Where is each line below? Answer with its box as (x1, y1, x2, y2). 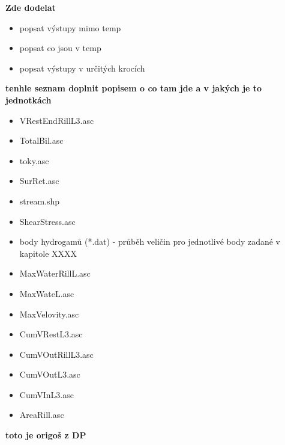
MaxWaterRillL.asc (19, 267, 91, 280)
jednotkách (5, 93, 52, 106)
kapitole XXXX (19, 247, 77, 259)
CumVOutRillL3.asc (19, 348, 94, 360)
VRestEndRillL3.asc (19, 114, 94, 126)
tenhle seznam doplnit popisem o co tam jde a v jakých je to (5, 82, 262, 94)
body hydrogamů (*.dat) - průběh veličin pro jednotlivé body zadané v (19, 235, 280, 248)
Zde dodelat (5, 1, 56, 13)
